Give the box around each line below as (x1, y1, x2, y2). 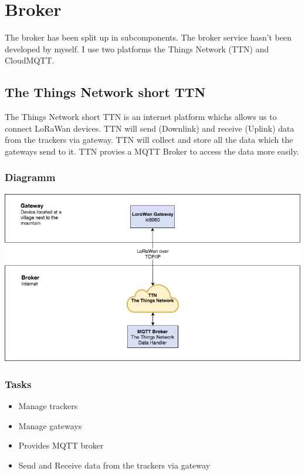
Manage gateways (18, 419, 82, 431)
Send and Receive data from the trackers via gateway (18, 459, 211, 471)
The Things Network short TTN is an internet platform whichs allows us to (5, 111, 277, 123)
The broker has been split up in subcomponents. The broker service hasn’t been (5, 31, 292, 44)
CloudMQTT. (5, 54, 55, 66)
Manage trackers (18, 400, 78, 412)
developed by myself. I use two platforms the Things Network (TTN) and (5, 42, 269, 55)
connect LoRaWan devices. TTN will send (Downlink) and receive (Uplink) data (5, 122, 294, 134)
